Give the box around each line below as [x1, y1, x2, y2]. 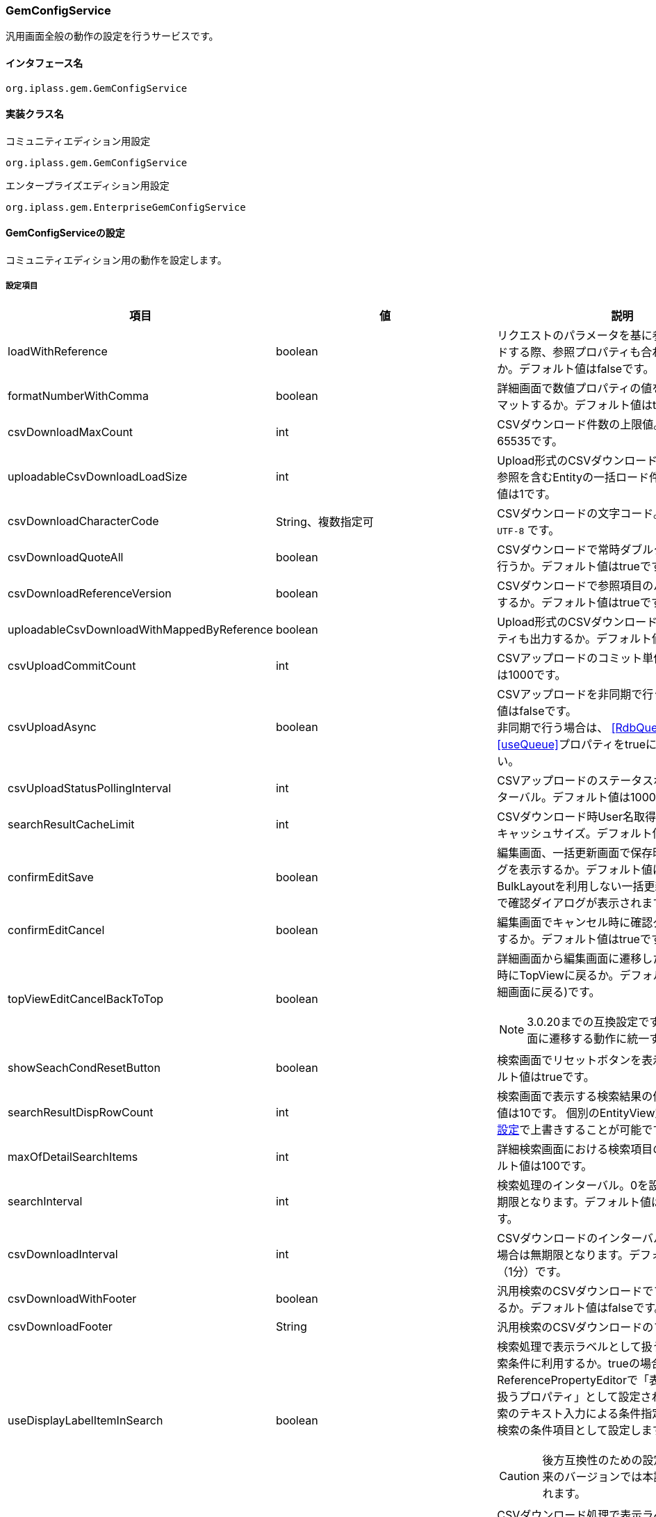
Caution [499, 1468, 540, 1483]
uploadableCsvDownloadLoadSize [8, 469, 188, 483]
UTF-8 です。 [497, 522, 560, 537]
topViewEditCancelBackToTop [8, 991, 164, 1006]
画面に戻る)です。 [508, 984, 600, 999]
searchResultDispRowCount [8, 1105, 154, 1119]
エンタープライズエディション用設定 [6, 179, 170, 191]
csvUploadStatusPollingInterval [8, 780, 172, 795]
